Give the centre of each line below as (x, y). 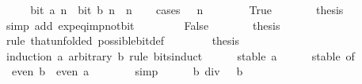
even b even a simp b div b (127, 71)
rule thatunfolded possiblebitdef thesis (122, 40)
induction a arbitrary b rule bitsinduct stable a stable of (180, 55)
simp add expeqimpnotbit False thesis (143, 25)
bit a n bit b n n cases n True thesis (187, 9)
